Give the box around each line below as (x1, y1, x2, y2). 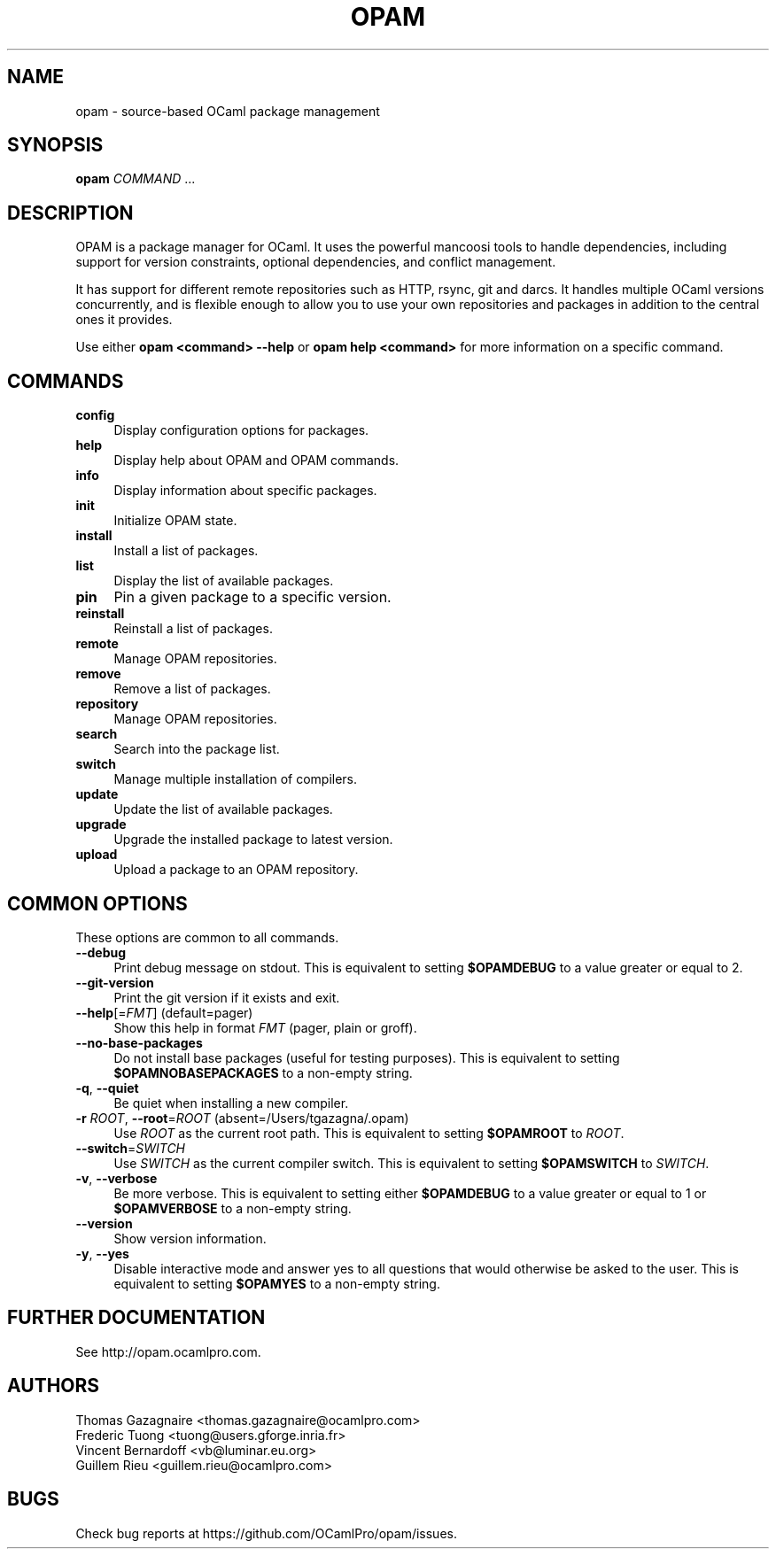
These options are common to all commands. (75, 929, 339, 945)
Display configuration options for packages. (113, 422, 369, 438)
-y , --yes (75, 1245, 129, 1261)
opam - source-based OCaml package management (75, 103, 380, 119)
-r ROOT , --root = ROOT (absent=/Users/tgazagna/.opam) (75, 1110, 409, 1126)
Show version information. (113, 1230, 267, 1246)
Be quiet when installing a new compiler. (113, 1095, 349, 1111)
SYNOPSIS (7, 134, 104, 157)
